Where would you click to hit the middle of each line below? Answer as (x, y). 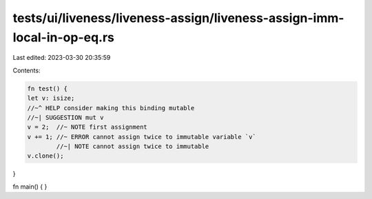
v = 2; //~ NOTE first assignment (87, 127)
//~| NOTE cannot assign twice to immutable (133, 147)
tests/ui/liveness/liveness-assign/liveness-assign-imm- (178, 18)
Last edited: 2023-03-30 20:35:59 (62, 58)
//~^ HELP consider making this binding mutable (111, 108)
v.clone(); (45, 156)
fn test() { (48, 88)
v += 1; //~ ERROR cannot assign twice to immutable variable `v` (142, 137)
